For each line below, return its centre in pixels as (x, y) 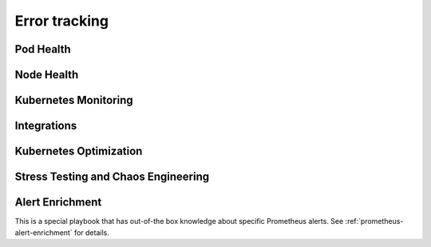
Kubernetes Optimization (79, 151)
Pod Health (43, 49)
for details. (91, 233)
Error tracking (62, 21)
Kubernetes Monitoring (74, 100)
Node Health (47, 75)
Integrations (46, 126)
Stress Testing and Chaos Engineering (112, 177)
